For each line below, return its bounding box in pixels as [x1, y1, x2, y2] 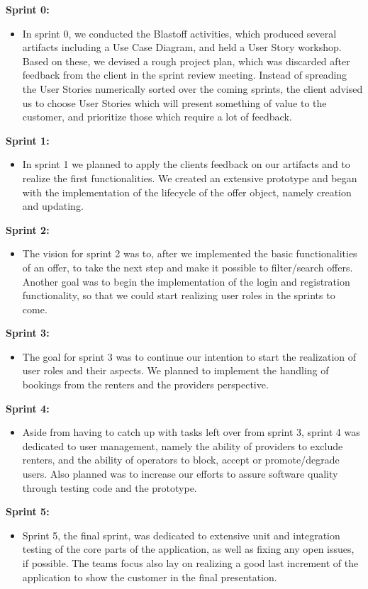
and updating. [22, 198, 84, 213]
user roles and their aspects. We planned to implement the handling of [22, 363, 329, 378]
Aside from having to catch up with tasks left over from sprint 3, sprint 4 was [22, 425, 360, 439]
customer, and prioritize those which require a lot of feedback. [22, 109, 292, 124]
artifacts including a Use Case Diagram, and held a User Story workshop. [22, 40, 342, 55]
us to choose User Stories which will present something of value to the [22, 95, 327, 110]
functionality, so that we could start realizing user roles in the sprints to [22, 288, 335, 303]
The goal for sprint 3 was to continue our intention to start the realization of [22, 349, 356, 364]
